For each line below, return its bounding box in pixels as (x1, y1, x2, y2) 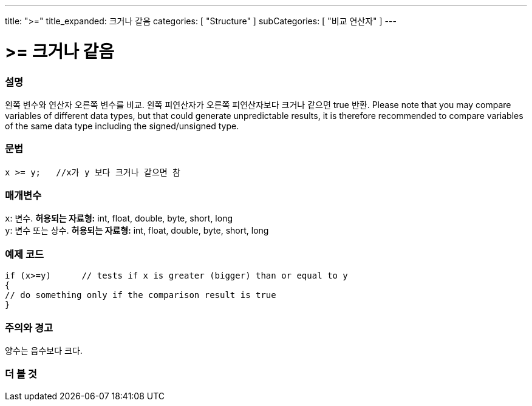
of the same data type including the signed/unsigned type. (5, 120, 239, 131)
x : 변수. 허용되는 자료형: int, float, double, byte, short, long (5, 213, 233, 224)
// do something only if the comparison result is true (5, 290, 276, 300)
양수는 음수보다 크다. (5, 345, 83, 356)
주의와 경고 (5, 321, 53, 334)
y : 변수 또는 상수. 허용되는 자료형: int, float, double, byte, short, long (5, 225, 269, 236)
